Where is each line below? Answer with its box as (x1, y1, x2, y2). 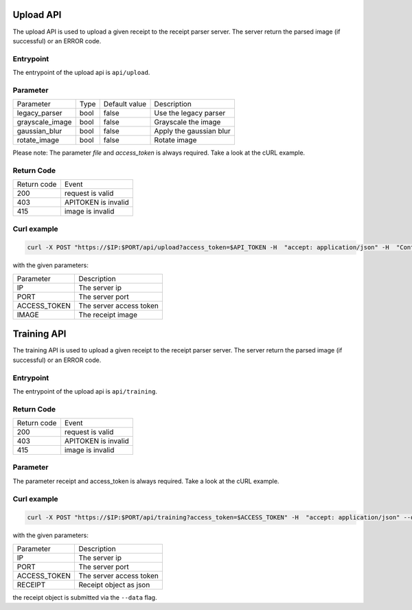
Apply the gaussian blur (154, 126, 231, 136)
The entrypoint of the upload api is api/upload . (12, 69, 150, 77)
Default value (103, 100, 147, 109)
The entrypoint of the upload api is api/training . (12, 387, 158, 395)
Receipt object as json (78, 580, 150, 589)
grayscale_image (16, 117, 72, 127)
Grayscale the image (154, 117, 221, 127)
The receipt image (78, 310, 137, 319)
